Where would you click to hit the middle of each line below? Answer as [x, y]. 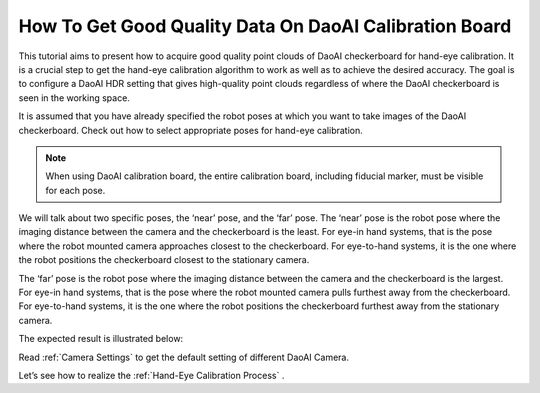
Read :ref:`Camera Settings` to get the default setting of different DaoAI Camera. [184, 357]
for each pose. [75, 190]
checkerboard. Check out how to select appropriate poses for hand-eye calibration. [191, 130]
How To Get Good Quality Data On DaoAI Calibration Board [265, 26]
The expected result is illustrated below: [101, 339]
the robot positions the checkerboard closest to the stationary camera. [164, 260]
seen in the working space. [74, 97]
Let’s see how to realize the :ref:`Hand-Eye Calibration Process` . [151, 375]
